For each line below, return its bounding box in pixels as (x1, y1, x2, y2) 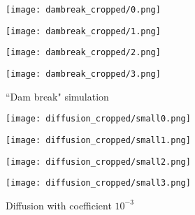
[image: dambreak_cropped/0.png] (6, 5, 161, 15)
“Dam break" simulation (6, 89, 109, 103)
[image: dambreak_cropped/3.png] (6, 68, 161, 79)
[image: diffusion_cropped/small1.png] (6, 135, 191, 145)
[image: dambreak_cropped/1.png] (6, 26, 161, 36)
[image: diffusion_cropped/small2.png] (6, 156, 191, 167)
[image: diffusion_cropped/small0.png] (6, 114, 191, 124)
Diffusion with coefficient (6, 198, 112, 212)
